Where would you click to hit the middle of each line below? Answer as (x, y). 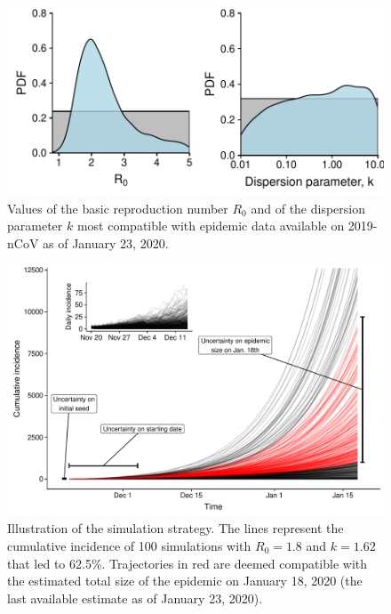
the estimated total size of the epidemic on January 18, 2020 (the (185, 581)
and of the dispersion (308, 208)
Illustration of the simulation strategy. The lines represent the (176, 528)
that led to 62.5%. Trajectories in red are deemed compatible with (188, 563)
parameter (35, 226)
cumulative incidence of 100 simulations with (129, 545)
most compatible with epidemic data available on (211, 226)
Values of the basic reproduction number (118, 208)
